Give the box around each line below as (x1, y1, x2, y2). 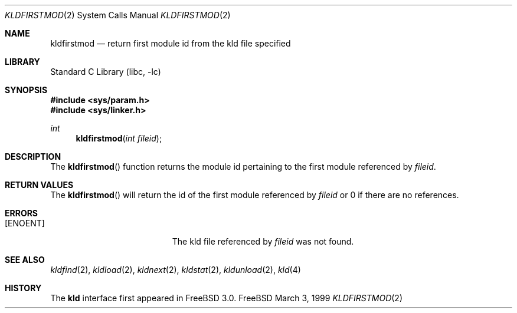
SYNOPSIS (5, 85, 48, 95)
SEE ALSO (5, 255, 45, 265)
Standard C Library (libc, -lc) (50, 67, 161, 77)
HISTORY (5, 283, 42, 293)
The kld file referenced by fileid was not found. (172, 236, 354, 246)
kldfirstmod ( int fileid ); (76, 133, 162, 143)
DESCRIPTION (5, 151, 61, 162)
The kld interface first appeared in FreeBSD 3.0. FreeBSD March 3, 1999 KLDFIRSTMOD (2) (50, 293, 403, 303)
